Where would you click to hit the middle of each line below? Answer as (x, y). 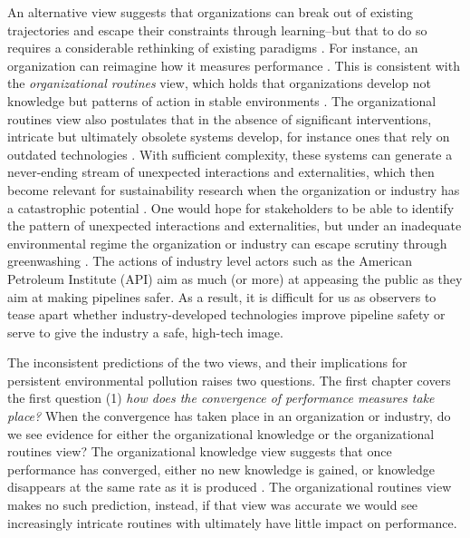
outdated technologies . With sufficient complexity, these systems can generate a (230, 154)
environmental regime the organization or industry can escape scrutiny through (227, 243)
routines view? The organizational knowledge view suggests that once (200, 451)
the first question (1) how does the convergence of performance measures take (221, 398)
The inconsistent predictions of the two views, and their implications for (207, 362)
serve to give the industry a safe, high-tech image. (145, 332)
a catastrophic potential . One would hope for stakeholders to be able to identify (231, 207)
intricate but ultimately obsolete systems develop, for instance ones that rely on (229, 137)
